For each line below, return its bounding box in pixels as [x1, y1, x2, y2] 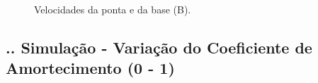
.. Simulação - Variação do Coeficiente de [6, 36, 312, 58]
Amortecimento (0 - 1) [6, 57, 175, 79]
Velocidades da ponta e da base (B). [34, 1, 191, 16]
